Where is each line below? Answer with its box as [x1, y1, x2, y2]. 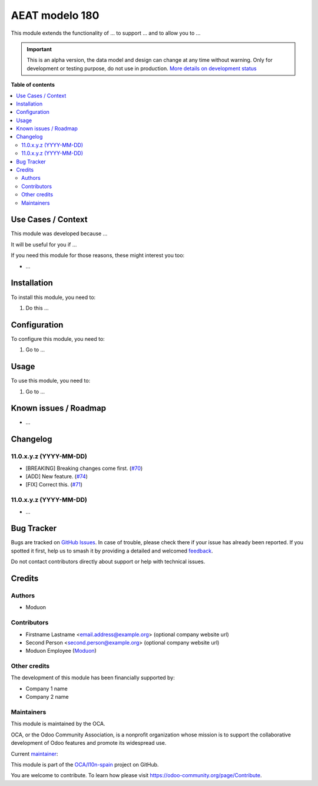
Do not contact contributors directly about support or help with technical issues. [11, 558, 206, 565]
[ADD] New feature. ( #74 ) [25, 473, 88, 480]
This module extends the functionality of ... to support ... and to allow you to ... [11, 29, 201, 37]
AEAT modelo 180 [11, 9, 100, 22]
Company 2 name [25, 693, 69, 701]
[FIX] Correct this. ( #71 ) [25, 481, 82, 488]
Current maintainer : [11, 750, 58, 757]
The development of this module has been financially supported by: [11, 674, 175, 681]
